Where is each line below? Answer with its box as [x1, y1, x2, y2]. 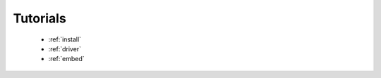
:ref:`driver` [48, 44, 81, 53]
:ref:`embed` [48, 55, 85, 63]
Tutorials [13, 11, 66, 26]
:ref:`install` [48, 35, 81, 44]
